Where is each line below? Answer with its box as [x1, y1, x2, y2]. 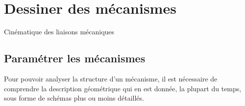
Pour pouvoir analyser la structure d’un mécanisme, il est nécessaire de [4, 73, 218, 83]
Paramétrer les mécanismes [4, 51, 146, 66]
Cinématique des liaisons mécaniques [4, 26, 115, 37]
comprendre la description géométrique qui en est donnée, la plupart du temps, [4, 83, 242, 93]
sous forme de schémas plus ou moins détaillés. [4, 93, 144, 103]
